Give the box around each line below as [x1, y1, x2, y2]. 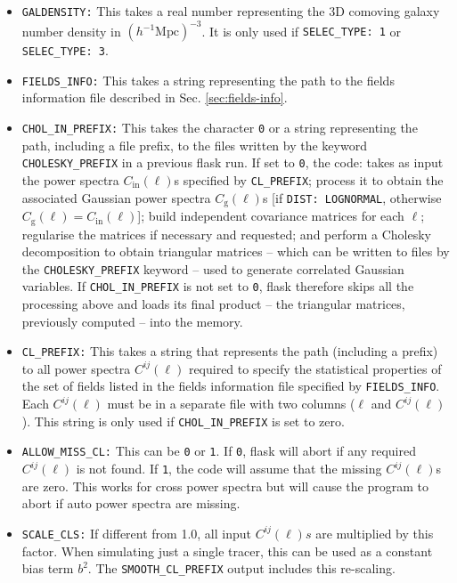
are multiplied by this [315, 523, 434, 542]
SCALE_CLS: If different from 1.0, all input [21, 523, 251, 542]
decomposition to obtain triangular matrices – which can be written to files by [21, 242, 450, 261]
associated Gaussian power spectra [21, 188, 211, 206]
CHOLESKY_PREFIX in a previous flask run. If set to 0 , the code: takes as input [21, 153, 444, 172]
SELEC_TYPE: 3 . [21, 41, 109, 60]
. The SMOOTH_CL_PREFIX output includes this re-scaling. [87, 559, 396, 578]
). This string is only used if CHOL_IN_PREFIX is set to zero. [21, 411, 345, 430]
